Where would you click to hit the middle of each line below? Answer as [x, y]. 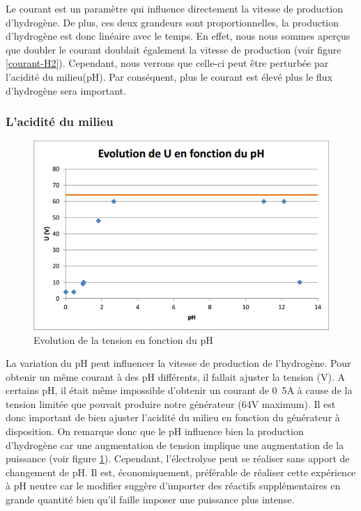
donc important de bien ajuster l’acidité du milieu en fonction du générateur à [173, 417]
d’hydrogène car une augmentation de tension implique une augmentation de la [175, 445]
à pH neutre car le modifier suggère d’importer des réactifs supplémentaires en [173, 486]
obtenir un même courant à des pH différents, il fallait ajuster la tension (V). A [175, 376]
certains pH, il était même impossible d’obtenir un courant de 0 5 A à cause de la [179, 390]
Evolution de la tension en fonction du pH [123, 339]
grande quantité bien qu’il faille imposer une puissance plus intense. [150, 500]
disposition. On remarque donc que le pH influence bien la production [155, 431]
